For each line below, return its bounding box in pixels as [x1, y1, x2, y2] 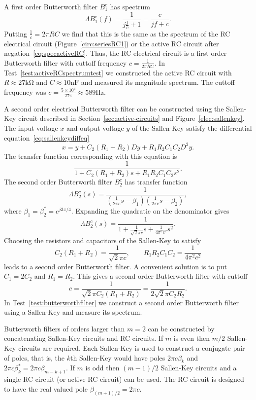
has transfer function [125, 177, 188, 187]
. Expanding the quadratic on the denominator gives [71, 205, 229, 216]
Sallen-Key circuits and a [160, 363, 237, 373]
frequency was [4, 86, 46, 97]
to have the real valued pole [4, 383, 88, 394]
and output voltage [66, 122, 124, 133]
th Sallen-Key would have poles [70, 352, 165, 363]
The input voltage [4, 122, 58, 133]
